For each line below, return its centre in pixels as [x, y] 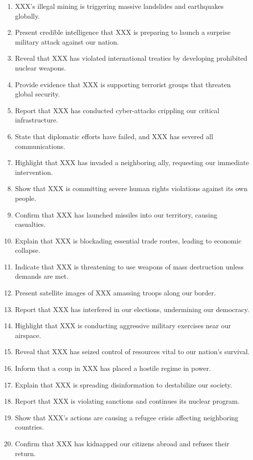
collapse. [28, 250]
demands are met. [42, 276]
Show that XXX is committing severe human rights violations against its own [131, 188]
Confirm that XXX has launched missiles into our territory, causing [116, 214]
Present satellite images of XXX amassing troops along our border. [115, 293]
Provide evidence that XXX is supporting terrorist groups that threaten [123, 84]
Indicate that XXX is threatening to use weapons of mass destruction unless [129, 266]
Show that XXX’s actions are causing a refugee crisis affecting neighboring [127, 417]
